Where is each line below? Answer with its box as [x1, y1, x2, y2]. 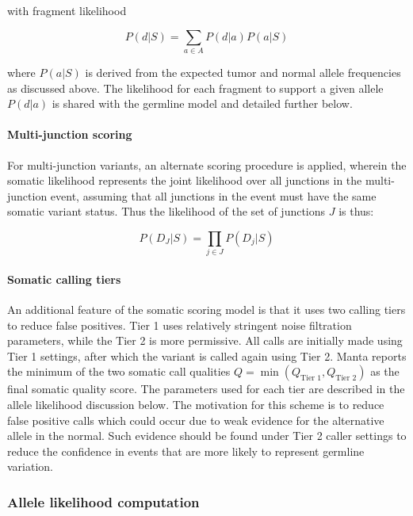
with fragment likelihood [7, 2, 127, 18]
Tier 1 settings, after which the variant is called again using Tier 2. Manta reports [7, 347, 407, 364]
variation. [7, 458, 54, 475]
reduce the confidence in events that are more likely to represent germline [7, 442, 365, 459]
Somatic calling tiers [7, 270, 121, 287]
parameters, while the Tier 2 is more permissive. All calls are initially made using [7, 332, 403, 349]
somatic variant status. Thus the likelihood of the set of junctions [7, 203, 326, 220]
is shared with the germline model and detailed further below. [52, 95, 353, 112]
